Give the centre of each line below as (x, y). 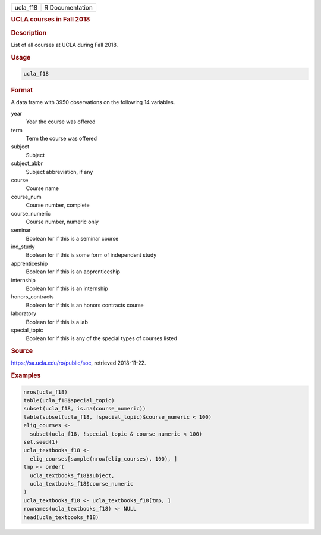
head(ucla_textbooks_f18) (61, 517)
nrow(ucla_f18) (45, 392)
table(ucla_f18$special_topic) (69, 400)
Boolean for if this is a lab (57, 322)
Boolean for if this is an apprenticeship (73, 272)
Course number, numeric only (62, 222)
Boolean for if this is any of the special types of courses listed (102, 338)
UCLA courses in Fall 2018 (51, 20)
